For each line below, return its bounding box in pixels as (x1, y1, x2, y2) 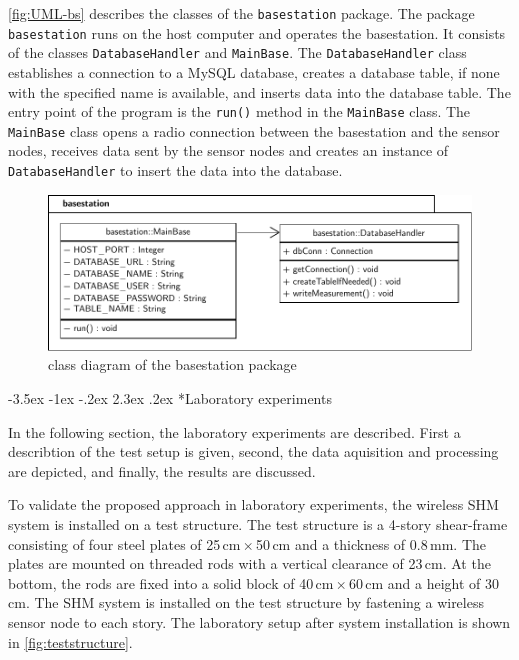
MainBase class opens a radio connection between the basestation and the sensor (8, 120, 500, 141)
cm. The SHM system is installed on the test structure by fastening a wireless (8, 592, 484, 613)
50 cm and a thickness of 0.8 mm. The (256, 533, 487, 554)
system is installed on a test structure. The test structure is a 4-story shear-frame (8, 514, 508, 535)
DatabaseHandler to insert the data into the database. (8, 160, 343, 181)
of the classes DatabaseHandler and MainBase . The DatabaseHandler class (8, 42, 467, 63)
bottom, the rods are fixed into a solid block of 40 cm (8, 572, 334, 593)
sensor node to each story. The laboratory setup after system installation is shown (8, 612, 511, 632)
